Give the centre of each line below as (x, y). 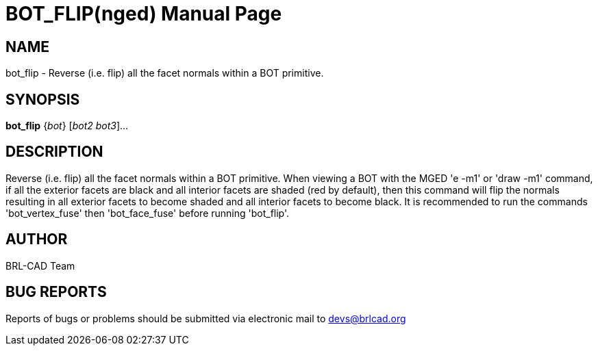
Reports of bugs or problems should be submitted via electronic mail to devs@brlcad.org (206, 318)
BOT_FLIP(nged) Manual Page (144, 14)
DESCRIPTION (54, 152)
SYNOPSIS (43, 99)
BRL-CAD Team (40, 265)
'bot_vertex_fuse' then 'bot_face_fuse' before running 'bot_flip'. (148, 213)
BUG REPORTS (56, 292)
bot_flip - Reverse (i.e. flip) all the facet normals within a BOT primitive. (165, 73)
